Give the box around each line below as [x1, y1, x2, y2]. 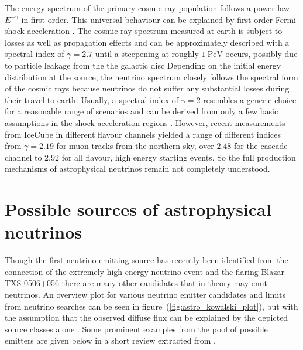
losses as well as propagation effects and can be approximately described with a [5, 36, 290, 48]
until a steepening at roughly [95, 47, 199, 60]
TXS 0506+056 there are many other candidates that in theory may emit [5, 277, 267, 289]
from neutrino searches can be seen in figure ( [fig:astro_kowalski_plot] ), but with [5, 300, 298, 312]
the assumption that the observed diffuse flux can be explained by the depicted [5, 311, 288, 324]
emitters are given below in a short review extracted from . [5, 334, 216, 346]
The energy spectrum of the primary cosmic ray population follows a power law [5, 2, 290, 13]
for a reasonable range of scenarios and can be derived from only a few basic [5, 105, 278, 117]
